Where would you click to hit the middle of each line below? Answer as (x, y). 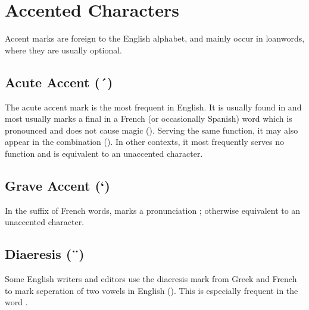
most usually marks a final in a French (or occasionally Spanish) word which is (149, 118)
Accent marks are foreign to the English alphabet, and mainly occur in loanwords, (155, 38)
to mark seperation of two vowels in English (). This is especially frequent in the (152, 290)
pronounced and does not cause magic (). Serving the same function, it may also (152, 130)
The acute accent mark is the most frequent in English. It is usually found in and (153, 107)
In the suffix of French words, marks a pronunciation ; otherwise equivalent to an (153, 210)
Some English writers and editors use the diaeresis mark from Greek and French (151, 279)
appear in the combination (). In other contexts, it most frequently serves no (145, 142)
